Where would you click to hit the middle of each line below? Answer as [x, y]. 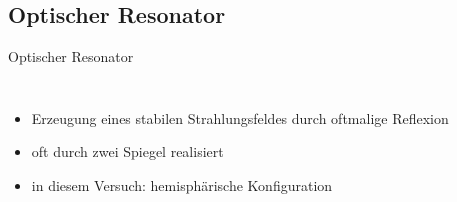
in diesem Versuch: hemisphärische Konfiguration [182, 184]
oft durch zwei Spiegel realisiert [127, 151]
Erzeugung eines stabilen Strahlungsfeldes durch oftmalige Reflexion [240, 117]
